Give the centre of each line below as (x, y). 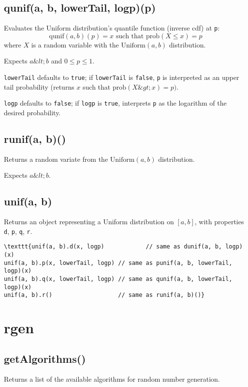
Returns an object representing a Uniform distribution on (89, 222)
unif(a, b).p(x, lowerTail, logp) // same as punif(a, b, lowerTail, (118, 263)
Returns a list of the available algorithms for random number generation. (112, 379)
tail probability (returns (39, 86)
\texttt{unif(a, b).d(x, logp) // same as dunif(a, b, (113, 247)
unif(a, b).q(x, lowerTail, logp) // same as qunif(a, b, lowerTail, (118, 279)
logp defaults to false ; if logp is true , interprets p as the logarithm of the (115, 103)
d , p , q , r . (18, 231)
